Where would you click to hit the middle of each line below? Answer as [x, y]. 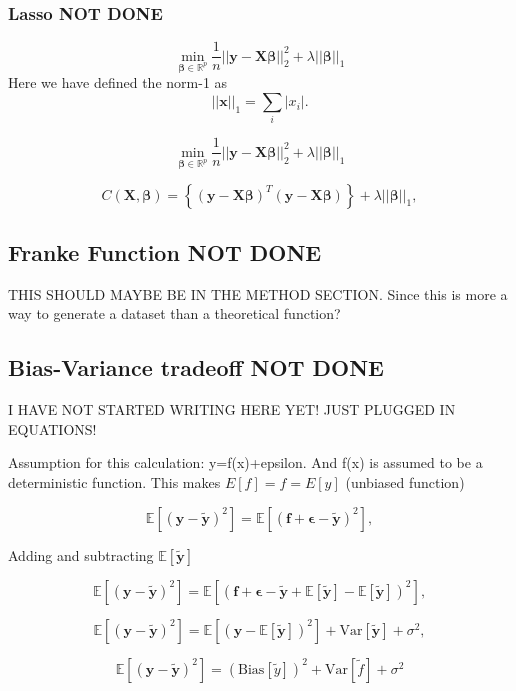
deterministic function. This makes [114, 482]
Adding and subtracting [81, 554]
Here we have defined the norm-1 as [118, 82]
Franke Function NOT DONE [165, 252]
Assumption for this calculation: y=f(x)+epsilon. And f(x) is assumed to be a [245, 462]
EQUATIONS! [52, 428]
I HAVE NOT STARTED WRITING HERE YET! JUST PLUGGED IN [232, 409]
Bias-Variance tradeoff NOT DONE [196, 367]
